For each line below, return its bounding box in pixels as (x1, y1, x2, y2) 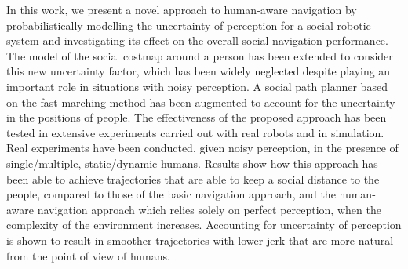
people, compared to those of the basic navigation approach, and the (6, 186, 336, 202)
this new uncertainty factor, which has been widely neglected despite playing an (6, 63, 391, 79)
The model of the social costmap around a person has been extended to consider (6, 47, 393, 64)
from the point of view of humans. (6, 247, 170, 264)
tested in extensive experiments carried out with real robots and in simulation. (6, 124, 384, 140)
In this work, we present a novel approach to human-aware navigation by (6, 2, 357, 17)
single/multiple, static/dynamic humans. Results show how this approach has (6, 154, 378, 171)
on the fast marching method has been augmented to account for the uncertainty (6, 93, 395, 110)
